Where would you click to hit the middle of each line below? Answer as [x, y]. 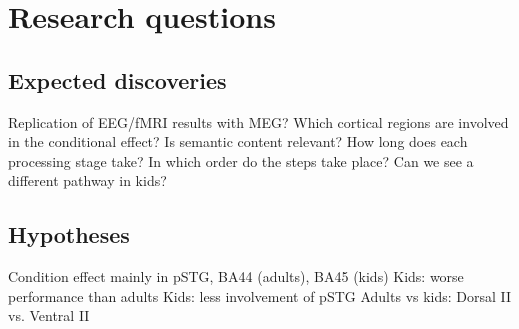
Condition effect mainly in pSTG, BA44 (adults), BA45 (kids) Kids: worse [236, 276]
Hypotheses [69, 234]
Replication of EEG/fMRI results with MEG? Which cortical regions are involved [258, 121]
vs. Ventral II [49, 315]
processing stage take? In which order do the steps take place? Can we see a [241, 160]
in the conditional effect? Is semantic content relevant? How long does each [238, 141]
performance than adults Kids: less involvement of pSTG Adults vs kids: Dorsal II [260, 295]
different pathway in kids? [87, 180]
